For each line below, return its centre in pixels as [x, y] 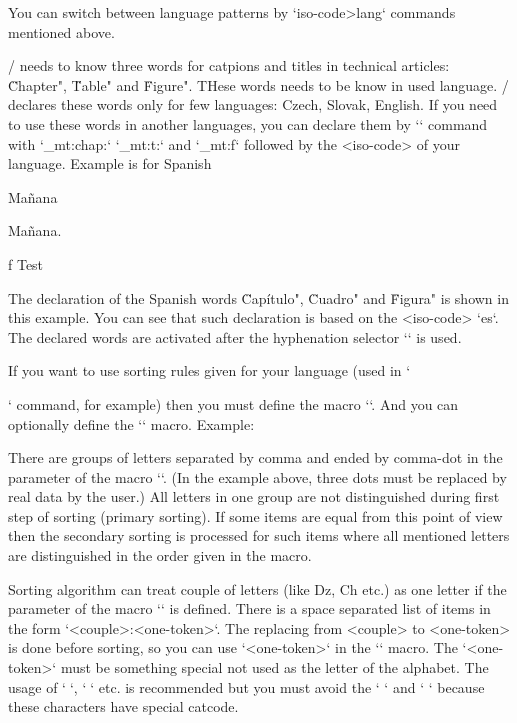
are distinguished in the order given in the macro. [160, 555]
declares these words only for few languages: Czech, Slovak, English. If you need [253, 104]
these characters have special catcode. [123, 706]
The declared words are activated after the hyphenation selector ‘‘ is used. [235, 336]
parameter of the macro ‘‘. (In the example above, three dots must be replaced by [257, 476]
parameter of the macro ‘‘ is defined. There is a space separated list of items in [249, 608]
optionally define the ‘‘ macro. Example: [131, 423]
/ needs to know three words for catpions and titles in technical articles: [229, 65]
